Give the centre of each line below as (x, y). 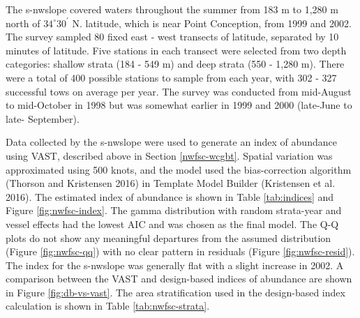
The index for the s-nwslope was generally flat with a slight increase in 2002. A (175, 265)
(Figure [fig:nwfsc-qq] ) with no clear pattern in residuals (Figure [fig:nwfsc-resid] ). (180, 251)
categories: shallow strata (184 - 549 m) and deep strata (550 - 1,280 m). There (175, 64)
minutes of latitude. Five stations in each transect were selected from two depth (176, 50)
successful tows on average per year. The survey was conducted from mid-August (179, 91)
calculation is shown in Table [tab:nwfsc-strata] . (108, 306)
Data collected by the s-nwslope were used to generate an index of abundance (171, 142)
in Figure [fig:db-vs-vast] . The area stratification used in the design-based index (175, 292)
